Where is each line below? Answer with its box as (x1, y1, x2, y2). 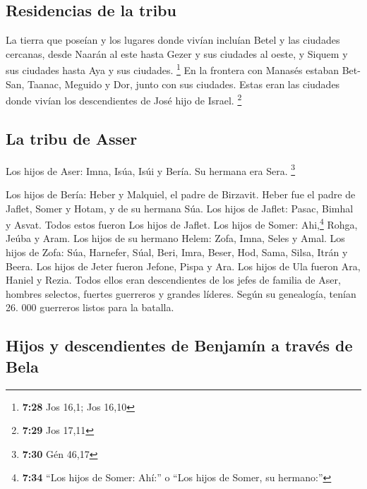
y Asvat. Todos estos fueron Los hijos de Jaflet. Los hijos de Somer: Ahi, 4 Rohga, (6, 215, 358, 231)
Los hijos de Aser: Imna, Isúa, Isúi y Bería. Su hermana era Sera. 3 (6, 161, 296, 178)
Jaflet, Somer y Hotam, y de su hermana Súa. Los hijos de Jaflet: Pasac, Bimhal (6, 200, 354, 215)
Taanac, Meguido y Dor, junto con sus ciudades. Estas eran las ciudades (28, 76, 340, 91)
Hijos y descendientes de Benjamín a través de (6, 334, 353, 356)
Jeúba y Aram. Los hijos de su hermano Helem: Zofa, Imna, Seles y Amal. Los (6, 231, 345, 246)
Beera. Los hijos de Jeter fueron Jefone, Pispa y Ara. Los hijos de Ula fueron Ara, (6, 258, 361, 273)
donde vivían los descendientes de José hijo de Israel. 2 (6, 91, 242, 107)
